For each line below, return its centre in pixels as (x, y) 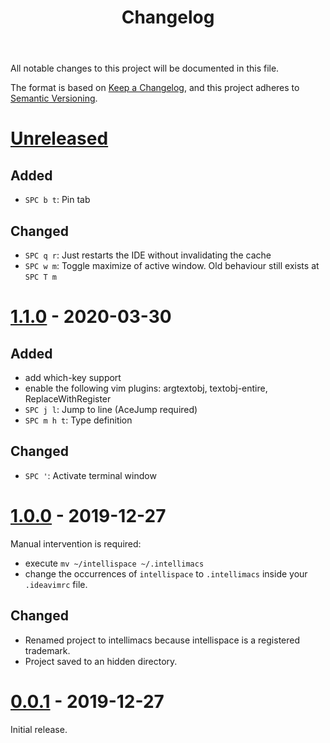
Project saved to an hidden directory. (101, 661)
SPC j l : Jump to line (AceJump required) (111, 409)
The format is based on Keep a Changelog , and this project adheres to (155, 88)
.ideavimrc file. (56, 584)
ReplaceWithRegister (68, 399)
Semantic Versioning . (54, 98)
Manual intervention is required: (76, 543)
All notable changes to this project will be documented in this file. (145, 68)
